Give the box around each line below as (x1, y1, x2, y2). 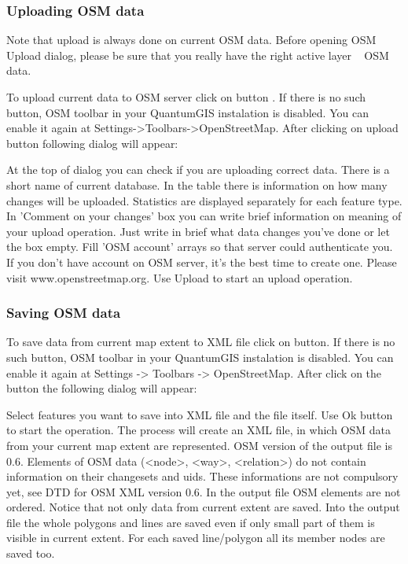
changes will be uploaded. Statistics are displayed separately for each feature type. (6, 192, 402, 208)
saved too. (6, 545, 55, 562)
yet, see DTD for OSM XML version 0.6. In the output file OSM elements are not (6, 483, 401, 499)
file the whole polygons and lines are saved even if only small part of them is (6, 514, 375, 530)
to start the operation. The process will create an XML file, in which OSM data (6, 422, 391, 438)
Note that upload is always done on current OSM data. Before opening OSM (6, 31, 377, 48)
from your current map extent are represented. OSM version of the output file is (6, 437, 392, 453)
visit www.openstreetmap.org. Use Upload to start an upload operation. (6, 269, 353, 286)
